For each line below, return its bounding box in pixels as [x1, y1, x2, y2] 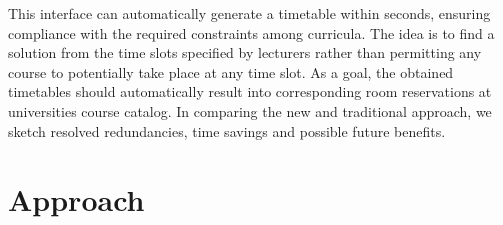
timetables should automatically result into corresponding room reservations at [8, 81, 492, 102]
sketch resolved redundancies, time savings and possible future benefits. [8, 120, 446, 141]
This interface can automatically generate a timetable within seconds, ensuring [8, 3, 491, 23]
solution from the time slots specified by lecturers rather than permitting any [8, 42, 482, 63]
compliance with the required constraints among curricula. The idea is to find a [8, 22, 495, 43]
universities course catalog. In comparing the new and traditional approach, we [8, 100, 492, 121]
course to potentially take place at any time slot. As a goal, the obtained [8, 61, 454, 82]
